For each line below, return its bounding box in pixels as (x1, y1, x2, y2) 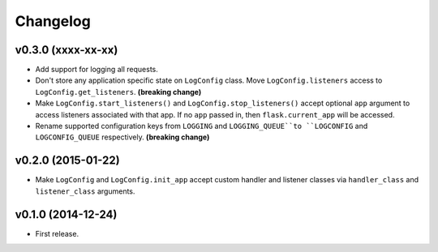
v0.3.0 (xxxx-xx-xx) (15, 43, 118, 57)
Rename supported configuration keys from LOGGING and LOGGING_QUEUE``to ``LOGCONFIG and (35, 122, 368, 131)
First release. (35, 229, 79, 238)
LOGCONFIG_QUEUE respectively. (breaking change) (35, 132, 210, 142)
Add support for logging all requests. (35, 65, 158, 75)
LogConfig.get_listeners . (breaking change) (35, 87, 202, 96)
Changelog (15, 12, 91, 30)
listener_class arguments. (35, 186, 135, 196)
